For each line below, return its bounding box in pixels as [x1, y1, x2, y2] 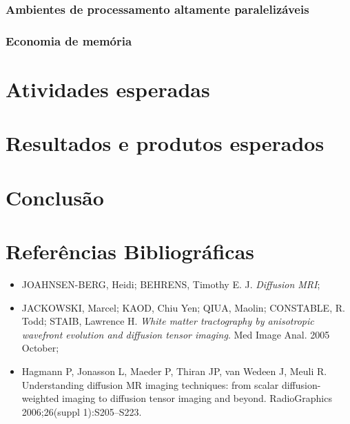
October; [21, 341, 59, 355]
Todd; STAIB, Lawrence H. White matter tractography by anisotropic [21, 314, 314, 328]
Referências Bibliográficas [6, 237, 255, 265]
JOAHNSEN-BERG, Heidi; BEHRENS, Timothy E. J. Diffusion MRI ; [21, 276, 320, 291]
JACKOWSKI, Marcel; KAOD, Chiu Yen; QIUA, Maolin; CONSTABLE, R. [21, 300, 345, 314]
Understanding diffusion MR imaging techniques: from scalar [21, 377, 279, 392]
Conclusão [6, 183, 104, 211]
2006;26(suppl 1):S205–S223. [21, 404, 142, 418]
